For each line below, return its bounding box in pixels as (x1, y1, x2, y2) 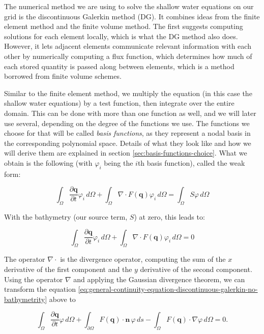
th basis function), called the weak (137, 157, 245, 168)
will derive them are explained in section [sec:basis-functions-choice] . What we (4, 147, 247, 158)
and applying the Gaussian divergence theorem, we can (73, 274, 245, 284)
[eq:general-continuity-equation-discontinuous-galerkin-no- (78, 284, 258, 294)
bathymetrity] (4, 293, 47, 304)
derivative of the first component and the (4, 264, 132, 275)
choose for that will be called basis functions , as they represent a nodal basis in (4, 128, 251, 138)
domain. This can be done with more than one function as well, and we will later (4, 107, 256, 118)
